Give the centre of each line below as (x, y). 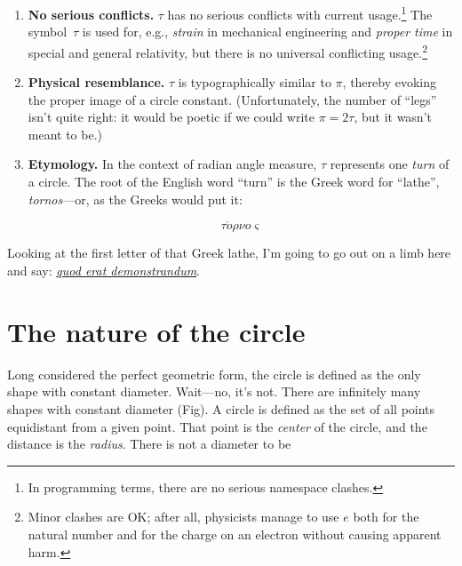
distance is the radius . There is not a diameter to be (149, 444)
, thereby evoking (390, 82)
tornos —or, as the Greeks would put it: (135, 199)
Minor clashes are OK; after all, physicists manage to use (183, 517)
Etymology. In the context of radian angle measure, (172, 164)
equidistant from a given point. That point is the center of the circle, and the (217, 426)
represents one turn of (390, 164)
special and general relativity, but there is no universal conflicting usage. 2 (228, 51)
